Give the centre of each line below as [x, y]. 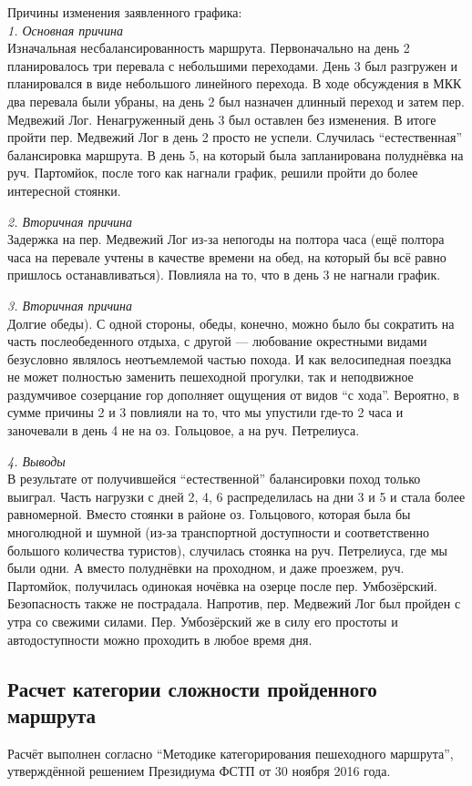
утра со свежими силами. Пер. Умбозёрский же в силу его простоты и [203, 621]
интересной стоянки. [64, 190]
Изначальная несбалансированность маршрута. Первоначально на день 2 [209, 48]
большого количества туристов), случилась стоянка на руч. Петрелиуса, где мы [227, 550]
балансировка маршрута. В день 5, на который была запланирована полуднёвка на [236, 154]
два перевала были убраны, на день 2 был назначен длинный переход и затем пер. [236, 101]
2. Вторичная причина [70, 221]
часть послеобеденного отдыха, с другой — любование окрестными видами [217, 341]
